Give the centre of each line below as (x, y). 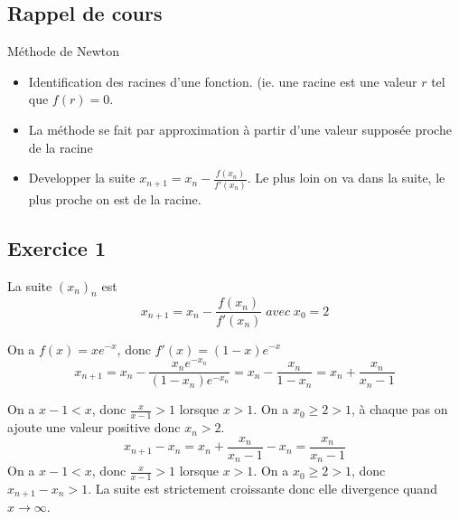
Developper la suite (82, 178)
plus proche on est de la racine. (115, 198)
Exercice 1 (56, 247)
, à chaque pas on (399, 409)
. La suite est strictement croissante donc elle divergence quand (262, 489)
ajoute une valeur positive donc (94, 427)
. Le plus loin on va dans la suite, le (346, 178)
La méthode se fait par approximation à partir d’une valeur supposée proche (240, 129)
